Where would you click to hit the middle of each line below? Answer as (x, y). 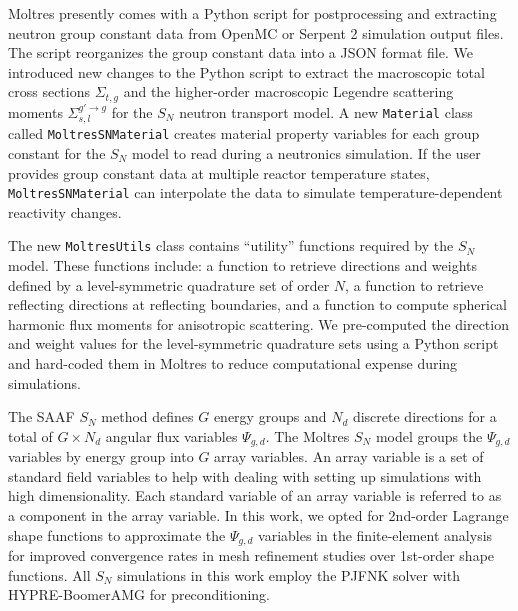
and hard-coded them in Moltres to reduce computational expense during (233, 362)
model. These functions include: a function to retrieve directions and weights (243, 265)
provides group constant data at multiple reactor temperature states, (219, 172)
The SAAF (41, 416)
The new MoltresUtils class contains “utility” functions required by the (231, 245)
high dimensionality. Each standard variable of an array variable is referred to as (255, 495)
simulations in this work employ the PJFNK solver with (288, 574)
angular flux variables (171, 435)
